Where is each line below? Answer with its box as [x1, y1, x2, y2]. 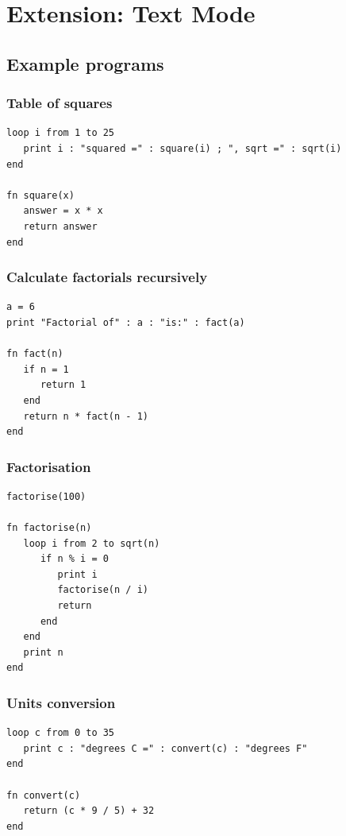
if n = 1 [23, 363, 69, 375]
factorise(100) [6, 490, 86, 502]
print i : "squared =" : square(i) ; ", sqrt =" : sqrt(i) [23, 142, 342, 154]
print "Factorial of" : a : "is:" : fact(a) [6, 316, 245, 328]
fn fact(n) [6, 348, 63, 360]
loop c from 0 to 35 [6, 727, 115, 739]
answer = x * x [23, 205, 103, 217]
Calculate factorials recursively [6, 267, 208, 287]
